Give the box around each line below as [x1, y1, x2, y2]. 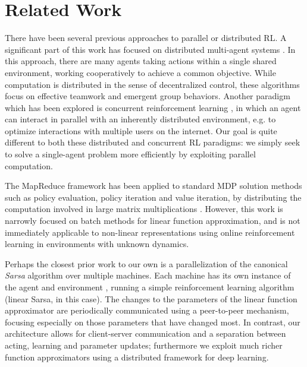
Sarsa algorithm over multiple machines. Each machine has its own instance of [5, 269, 291, 281]
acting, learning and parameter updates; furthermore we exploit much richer [5, 338, 283, 351]
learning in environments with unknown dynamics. [5, 238, 189, 250]
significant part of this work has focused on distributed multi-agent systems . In [5, 43, 296, 55]
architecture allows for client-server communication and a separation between [5, 327, 286, 340]
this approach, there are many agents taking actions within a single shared [5, 55, 277, 67]
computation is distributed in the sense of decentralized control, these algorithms [5, 78, 300, 90]
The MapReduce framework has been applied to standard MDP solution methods [5, 179, 302, 192]
